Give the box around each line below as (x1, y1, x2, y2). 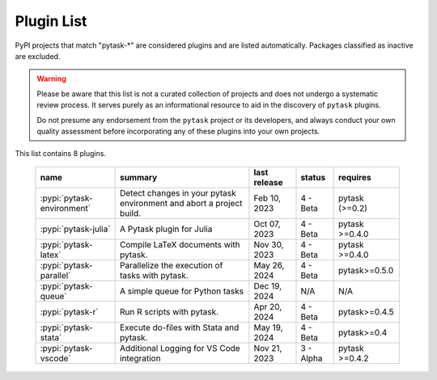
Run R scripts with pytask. (119, 306, 218, 317)
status (300, 171, 326, 183)
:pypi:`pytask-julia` (40, 223, 111, 234)
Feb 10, (253, 192, 281, 204)
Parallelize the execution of (119, 260, 223, 271)
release (253, 176, 283, 188)
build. (119, 207, 142, 218)
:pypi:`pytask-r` (40, 306, 99, 317)
